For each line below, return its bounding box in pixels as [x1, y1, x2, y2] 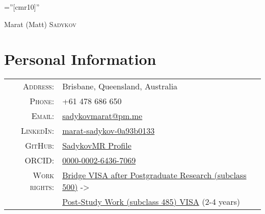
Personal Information [4, 49, 156, 69]
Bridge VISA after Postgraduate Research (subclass [62, 169, 247, 181]
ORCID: [24, 154, 55, 167]
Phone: [30, 95, 55, 107]
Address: [23, 80, 55, 92]
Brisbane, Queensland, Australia [62, 80, 178, 92]
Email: [31, 110, 55, 122]
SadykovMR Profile [62, 139, 131, 152]
